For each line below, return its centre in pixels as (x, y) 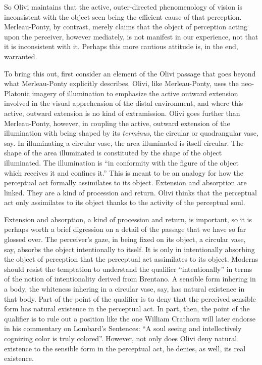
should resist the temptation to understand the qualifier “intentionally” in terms (128, 269)
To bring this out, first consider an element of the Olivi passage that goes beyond (130, 73)
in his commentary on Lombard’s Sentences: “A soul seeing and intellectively (123, 328)
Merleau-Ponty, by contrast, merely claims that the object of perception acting (126, 27)
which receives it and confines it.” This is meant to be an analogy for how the (124, 172)
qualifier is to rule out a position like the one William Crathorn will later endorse (130, 318)
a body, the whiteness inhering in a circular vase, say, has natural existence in (124, 289)
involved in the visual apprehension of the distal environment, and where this (124, 103)
